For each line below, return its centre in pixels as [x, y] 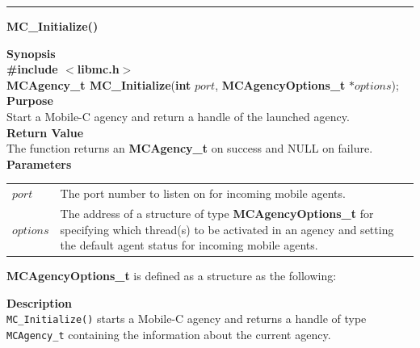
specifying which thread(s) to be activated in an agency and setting [227, 229]
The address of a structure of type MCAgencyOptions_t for [217, 213]
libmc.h [98, 69]
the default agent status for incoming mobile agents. [189, 245]
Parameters [39, 164]
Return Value [45, 132]
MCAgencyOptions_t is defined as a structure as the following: [172, 276]
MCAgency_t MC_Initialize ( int [99, 84]
